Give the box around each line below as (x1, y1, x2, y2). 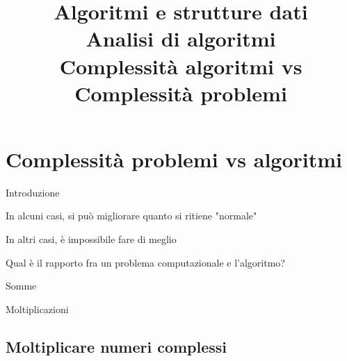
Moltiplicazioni (6, 301, 69, 316)
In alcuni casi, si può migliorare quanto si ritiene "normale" (6, 208, 257, 223)
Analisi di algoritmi (86, 24, 276, 53)
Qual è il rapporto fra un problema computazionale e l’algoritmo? (6, 255, 285, 269)
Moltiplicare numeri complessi (6, 335, 227, 357)
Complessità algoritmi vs (59, 51, 302, 80)
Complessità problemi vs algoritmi (6, 144, 343, 173)
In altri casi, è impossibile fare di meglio (6, 232, 177, 246)
